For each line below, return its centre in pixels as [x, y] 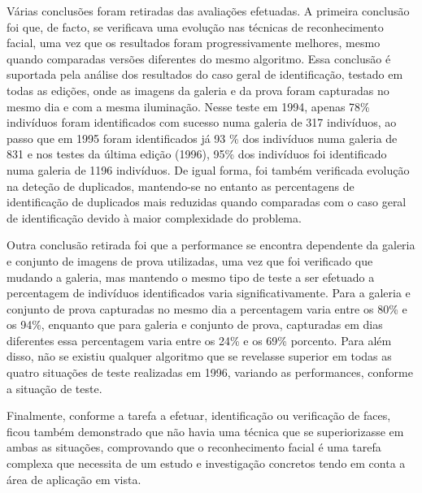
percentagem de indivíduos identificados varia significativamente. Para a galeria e [209, 293]
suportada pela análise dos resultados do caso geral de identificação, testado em [205, 74]
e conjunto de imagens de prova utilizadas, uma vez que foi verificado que [190, 260]
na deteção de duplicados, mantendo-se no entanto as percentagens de [181, 186]
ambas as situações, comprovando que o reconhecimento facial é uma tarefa [194, 447]
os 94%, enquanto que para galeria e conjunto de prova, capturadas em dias [195, 324]
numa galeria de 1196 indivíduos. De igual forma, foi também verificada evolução [208, 169]
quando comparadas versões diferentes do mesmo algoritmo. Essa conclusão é [199, 58]
